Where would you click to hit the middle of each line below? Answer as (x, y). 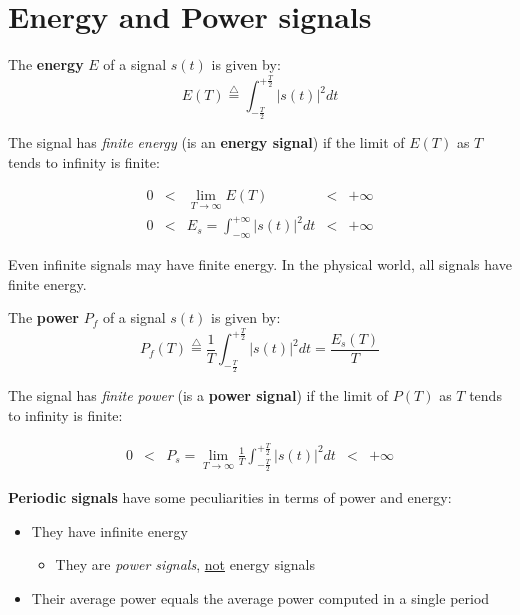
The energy (46, 64)
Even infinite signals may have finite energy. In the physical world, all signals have (260, 264)
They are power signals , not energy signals (185, 564)
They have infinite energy (109, 530)
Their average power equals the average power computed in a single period (260, 597)
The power (43, 317)
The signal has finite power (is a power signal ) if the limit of (198, 395)
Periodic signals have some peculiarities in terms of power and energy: (230, 497)
